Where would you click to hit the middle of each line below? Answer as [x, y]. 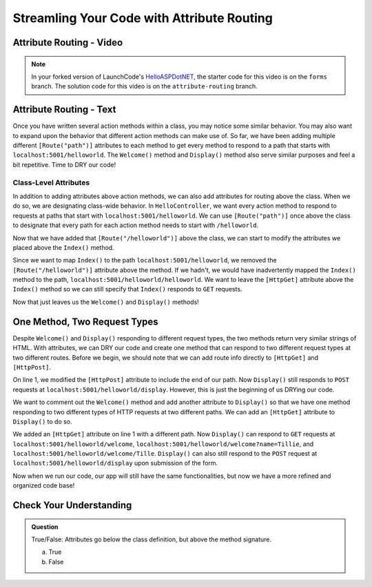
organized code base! [44, 485]
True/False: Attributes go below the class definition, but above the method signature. [152, 539]
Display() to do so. [42, 421]
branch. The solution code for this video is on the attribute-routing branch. [144, 86]
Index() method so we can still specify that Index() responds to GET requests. [127, 289]
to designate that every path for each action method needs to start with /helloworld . [136, 225]
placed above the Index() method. [63, 247]
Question [45, 527]
